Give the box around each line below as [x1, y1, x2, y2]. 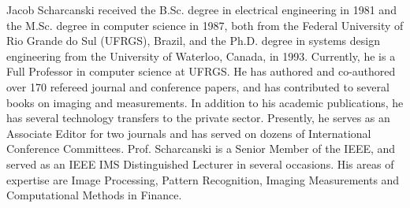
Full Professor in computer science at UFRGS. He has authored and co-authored [6, 63, 396, 80]
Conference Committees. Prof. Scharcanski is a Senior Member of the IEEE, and [6, 140, 396, 157]
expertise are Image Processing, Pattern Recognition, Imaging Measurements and [6, 171, 400, 188]
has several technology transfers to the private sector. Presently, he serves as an [6, 110, 390, 126]
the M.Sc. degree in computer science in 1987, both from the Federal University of [6, 17, 404, 33]
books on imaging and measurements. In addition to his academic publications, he [6, 94, 404, 110]
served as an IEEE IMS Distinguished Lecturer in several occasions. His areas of [6, 155, 394, 172]
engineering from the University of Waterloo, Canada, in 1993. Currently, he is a [6, 47, 396, 64]
